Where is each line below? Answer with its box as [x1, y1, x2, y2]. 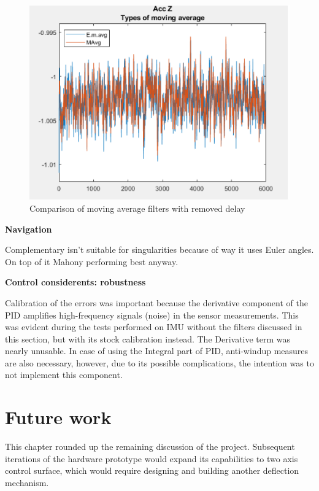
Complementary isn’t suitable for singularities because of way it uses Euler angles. [5, 243, 314, 256]
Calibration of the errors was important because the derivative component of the [5, 296, 308, 309]
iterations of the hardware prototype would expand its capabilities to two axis [5, 452, 298, 465]
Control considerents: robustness [5, 276, 146, 288]
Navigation [5, 222, 52, 235]
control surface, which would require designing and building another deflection [5, 464, 299, 477]
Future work [5, 404, 112, 430]
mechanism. [5, 476, 49, 489]
